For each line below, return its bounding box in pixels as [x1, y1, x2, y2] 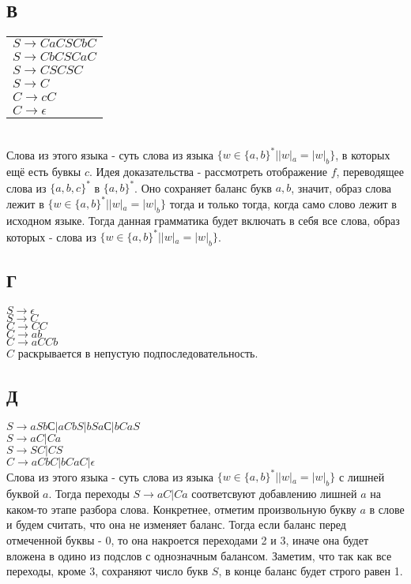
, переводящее [336, 163, 404, 180]
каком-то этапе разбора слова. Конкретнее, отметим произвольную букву [6, 500, 356, 517]
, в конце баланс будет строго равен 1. [218, 563, 403, 579]
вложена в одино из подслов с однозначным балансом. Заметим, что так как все [6, 547, 392, 563]
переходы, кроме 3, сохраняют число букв [6, 563, 209, 579]
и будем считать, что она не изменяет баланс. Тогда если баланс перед [6, 516, 346, 533]
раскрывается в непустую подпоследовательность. [17, 345, 258, 361]
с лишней [338, 468, 385, 485]
